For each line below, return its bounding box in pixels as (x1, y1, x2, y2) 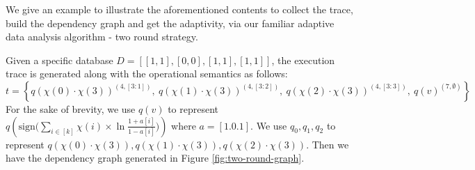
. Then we (306, 137, 349, 151)
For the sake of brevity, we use (6, 101, 136, 116)
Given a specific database (6, 52, 113, 67)
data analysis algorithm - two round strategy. (6, 29, 198, 44)
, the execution (271, 52, 335, 67)
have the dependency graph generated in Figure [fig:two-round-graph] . (6, 150, 305, 165)
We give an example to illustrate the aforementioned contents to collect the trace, (6, 2, 353, 16)
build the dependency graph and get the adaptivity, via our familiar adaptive (6, 15, 335, 30)
